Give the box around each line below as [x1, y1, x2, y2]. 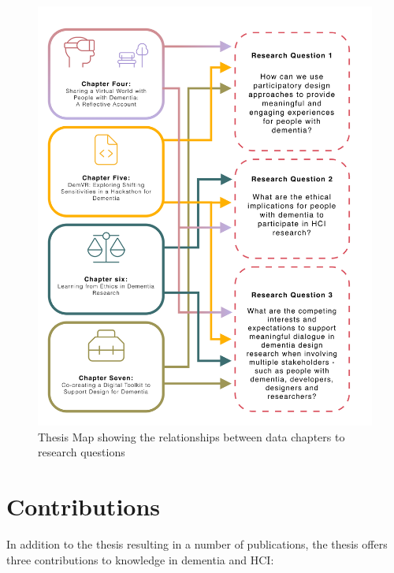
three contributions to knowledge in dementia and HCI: [6, 551, 274, 567]
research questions [38, 444, 125, 460]
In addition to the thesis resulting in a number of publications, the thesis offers [6, 535, 388, 552]
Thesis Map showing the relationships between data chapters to [38, 428, 345, 445]
